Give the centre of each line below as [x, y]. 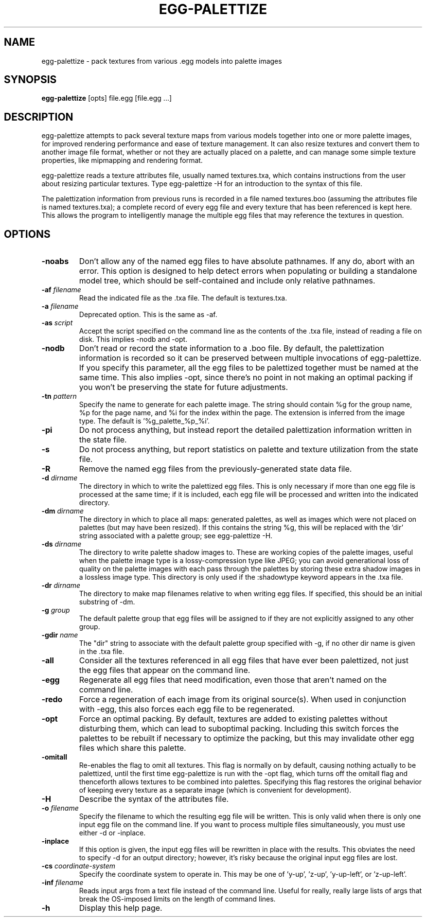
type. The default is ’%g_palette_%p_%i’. [144, 421]
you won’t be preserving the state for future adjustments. [184, 387]
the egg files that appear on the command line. [165, 670]
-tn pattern [59, 396]
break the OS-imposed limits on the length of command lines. [177, 899]
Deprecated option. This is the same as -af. [148, 315]
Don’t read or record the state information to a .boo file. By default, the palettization [231, 348]
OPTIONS [27, 234]
